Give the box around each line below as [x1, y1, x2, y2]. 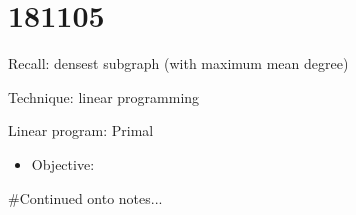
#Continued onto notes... [8, 187, 163, 208]
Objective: [31, 153, 95, 174]
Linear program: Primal [8, 120, 154, 141]
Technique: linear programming [8, 86, 200, 107]
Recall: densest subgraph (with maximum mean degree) [8, 53, 349, 74]
